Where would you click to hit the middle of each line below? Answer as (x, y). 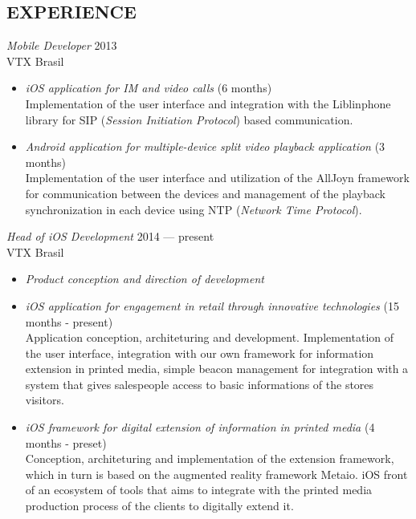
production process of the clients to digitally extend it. (159, 506)
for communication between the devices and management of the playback (205, 193)
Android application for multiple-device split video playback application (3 (205, 146)
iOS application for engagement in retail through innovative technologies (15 (212, 305)
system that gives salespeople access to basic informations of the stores (200, 384)
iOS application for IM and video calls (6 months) (149, 88)
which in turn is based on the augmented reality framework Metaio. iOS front (216, 474)
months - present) (69, 321)
